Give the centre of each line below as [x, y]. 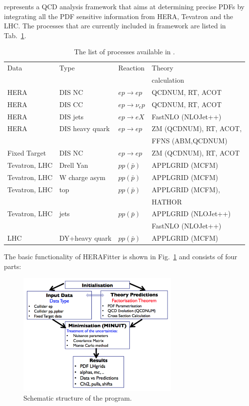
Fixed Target [27, 153]
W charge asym [83, 177]
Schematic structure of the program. [78, 397]
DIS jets [72, 116]
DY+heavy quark [85, 238]
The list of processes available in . [124, 52]
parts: [13, 266]
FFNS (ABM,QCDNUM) [189, 141]
